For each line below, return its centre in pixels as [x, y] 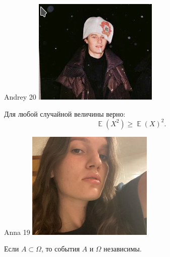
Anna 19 [17, 232]
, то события [60, 249]
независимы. [123, 249]
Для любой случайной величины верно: [65, 113]
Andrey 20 [20, 97]
